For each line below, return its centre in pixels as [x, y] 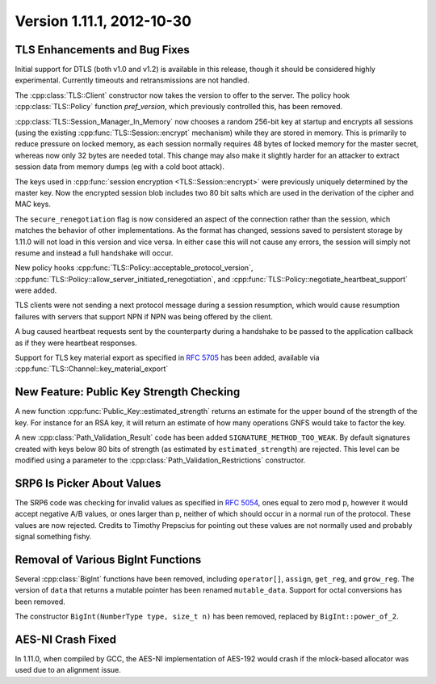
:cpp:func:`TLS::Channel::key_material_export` [92, 369]
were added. [36, 290]
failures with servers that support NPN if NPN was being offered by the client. [144, 316]
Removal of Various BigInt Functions [108, 559]
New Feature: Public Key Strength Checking [128, 392]
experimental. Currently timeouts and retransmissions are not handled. [132, 80]
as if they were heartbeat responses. [76, 343]
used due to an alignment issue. [68, 670]
